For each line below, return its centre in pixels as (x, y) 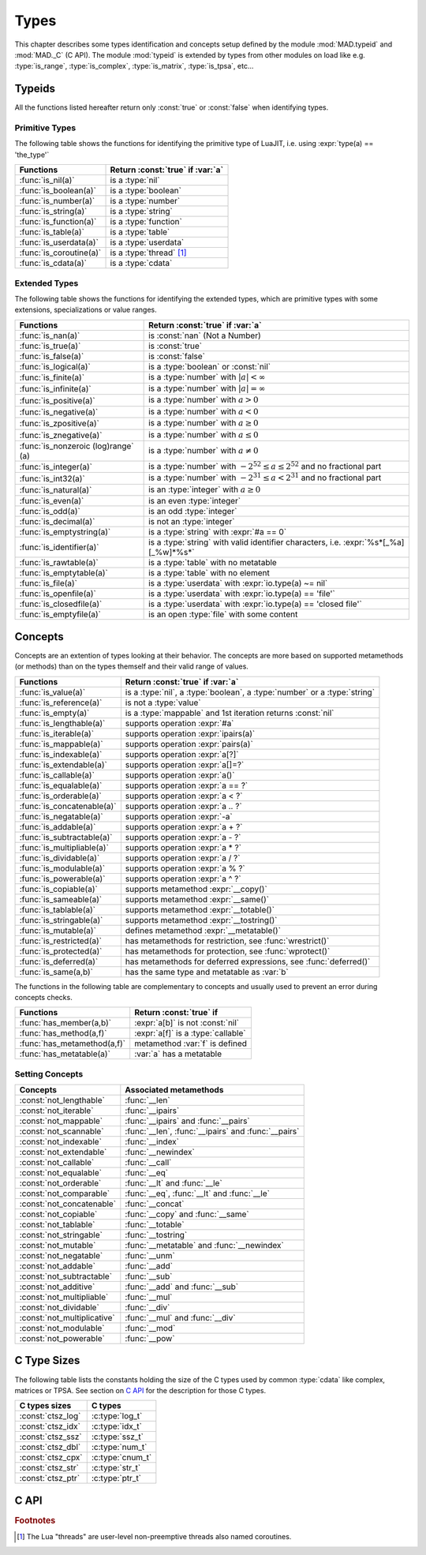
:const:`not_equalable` (61, 1173)
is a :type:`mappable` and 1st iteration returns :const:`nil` (230, 713)
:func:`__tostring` (156, 1235)
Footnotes (35, 1520)
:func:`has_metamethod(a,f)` (73, 1044)
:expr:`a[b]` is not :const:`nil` (187, 1023)
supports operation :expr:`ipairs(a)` (190, 733)
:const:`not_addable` (58, 1266)
